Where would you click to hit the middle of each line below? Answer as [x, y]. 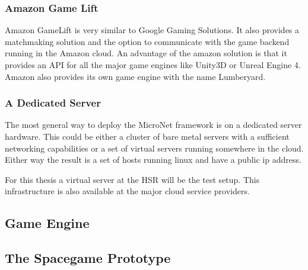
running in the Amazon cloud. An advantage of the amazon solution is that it [146, 53]
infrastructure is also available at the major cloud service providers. [127, 191]
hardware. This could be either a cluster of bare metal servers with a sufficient [147, 136]
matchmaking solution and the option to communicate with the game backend [147, 41]
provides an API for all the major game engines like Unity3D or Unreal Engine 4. [153, 65]
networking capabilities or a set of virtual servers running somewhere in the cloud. [154, 148]
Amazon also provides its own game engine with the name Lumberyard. [135, 76]
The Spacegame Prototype [88, 258]
